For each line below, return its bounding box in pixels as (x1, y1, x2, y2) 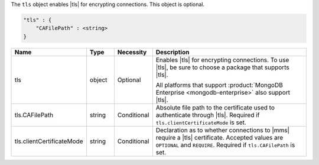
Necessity (117, 48, 147, 56)
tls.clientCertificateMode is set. (155, 118, 246, 127)
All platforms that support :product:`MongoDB (155, 80, 283, 89)
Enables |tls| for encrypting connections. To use (155, 56, 289, 64)
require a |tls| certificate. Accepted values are (155, 133, 284, 141)
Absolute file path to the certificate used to (155, 103, 275, 112)
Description (155, 48, 190, 56)
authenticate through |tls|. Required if (155, 111, 260, 119)
